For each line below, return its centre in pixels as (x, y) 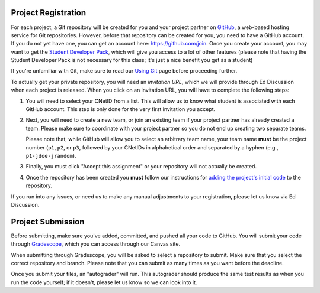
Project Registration (48, 13)
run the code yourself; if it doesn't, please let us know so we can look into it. (104, 282)
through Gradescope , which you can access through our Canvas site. (96, 244)
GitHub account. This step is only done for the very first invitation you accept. (121, 109)
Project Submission (48, 222)
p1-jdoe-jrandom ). (51, 155)
